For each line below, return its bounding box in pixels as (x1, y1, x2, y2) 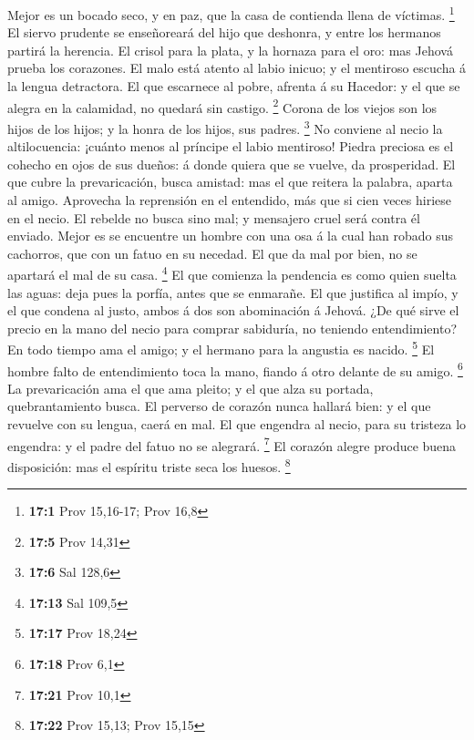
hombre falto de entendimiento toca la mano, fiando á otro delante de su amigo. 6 (7, 358, 463, 380)
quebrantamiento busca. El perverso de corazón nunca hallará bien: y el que (7, 396, 431, 416)
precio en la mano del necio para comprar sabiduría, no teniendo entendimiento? (7, 318, 458, 337)
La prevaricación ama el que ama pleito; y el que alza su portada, (7, 378, 374, 397)
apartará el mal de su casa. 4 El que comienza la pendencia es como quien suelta (7, 262, 457, 283)
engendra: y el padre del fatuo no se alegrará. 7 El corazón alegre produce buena (7, 433, 457, 455)
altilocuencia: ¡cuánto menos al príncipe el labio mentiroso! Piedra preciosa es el (7, 137, 454, 156)
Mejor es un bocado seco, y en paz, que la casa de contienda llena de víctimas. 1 (7, 3, 455, 24)
